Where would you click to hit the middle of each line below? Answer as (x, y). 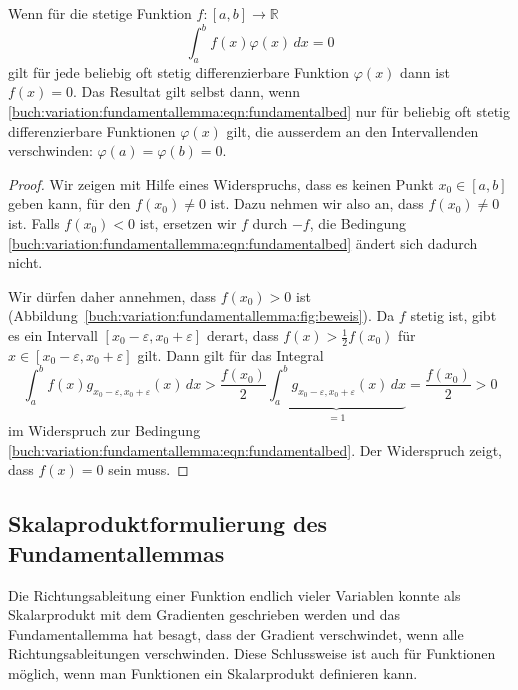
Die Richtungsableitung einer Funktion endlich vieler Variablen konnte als (234, 594)
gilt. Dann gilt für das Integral (230, 354)
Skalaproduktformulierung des (168, 523)
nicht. (25, 262)
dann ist (425, 71)
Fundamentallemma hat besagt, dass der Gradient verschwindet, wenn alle (236, 633)
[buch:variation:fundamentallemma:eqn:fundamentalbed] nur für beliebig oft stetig (259, 111)
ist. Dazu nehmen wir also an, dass (317, 203)
